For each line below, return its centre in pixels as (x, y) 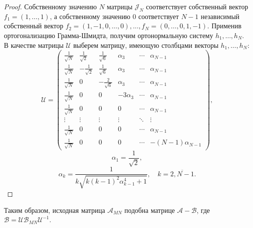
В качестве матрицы (34, 45)
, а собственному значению (90, 16)
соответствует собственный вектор (197, 6)
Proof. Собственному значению (50, 6)
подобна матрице (150, 210)
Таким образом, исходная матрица (55, 210)
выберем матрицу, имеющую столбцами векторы (146, 45)
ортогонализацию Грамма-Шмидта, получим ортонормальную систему (109, 35)
